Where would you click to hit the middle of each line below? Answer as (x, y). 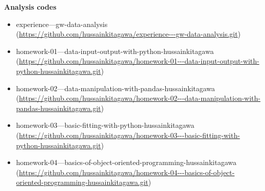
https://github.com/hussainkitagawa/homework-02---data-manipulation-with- (140, 98)
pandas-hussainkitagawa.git (58, 108)
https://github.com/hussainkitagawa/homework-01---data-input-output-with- (139, 61)
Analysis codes (30, 7)
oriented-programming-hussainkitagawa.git (82, 182)
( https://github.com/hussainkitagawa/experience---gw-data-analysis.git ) (128, 34)
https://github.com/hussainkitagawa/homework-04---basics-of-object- (127, 172)
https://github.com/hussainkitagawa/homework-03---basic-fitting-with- (129, 135)
